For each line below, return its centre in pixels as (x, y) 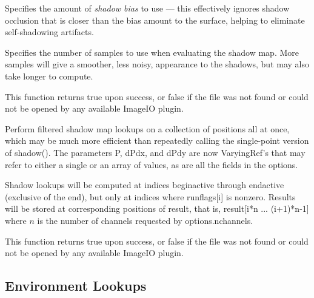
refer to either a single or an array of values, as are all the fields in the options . (152, 164)
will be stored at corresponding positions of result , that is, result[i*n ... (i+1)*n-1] (157, 208)
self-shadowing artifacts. (49, 32)
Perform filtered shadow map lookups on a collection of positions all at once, (147, 128)
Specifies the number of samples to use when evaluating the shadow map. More (152, 52)
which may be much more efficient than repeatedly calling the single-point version (157, 141)
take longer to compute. (49, 76)
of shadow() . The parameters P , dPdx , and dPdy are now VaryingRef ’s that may (155, 152)
